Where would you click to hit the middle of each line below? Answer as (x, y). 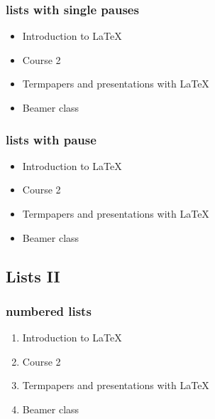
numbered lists (49, 311)
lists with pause (51, 139)
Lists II (33, 276)
